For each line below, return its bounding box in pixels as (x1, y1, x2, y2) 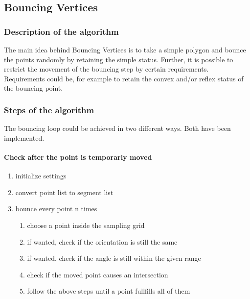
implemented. (4, 132, 45, 143)
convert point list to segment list (15, 187, 114, 197)
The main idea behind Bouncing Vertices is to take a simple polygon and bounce (4, 45, 246, 54)
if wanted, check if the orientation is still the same (27, 236, 178, 247)
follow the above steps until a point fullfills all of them (27, 286, 190, 296)
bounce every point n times (15, 203, 97, 214)
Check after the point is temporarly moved (4, 151, 152, 162)
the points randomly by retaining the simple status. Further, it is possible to (4, 54, 233, 64)
